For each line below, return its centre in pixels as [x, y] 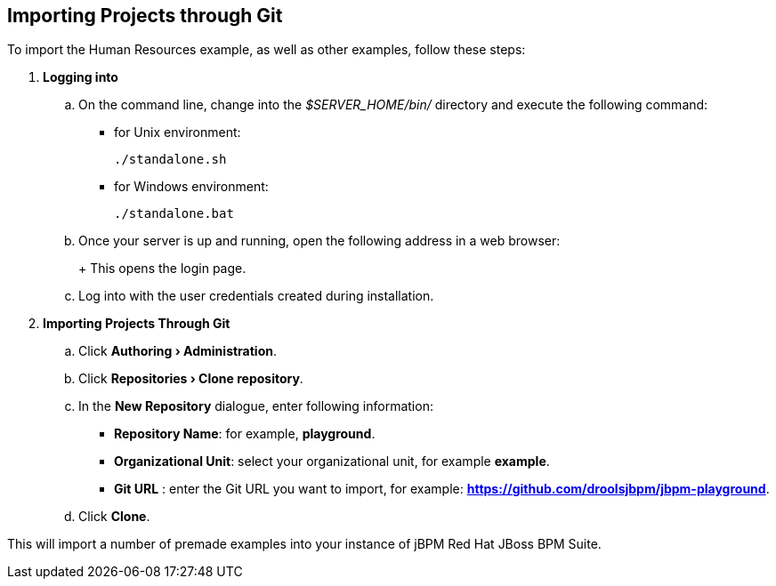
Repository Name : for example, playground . [245, 434]
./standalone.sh [170, 160]
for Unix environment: [178, 132]
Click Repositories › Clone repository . [191, 379]
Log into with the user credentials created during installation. [256, 296]
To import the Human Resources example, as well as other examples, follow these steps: [267, 50]
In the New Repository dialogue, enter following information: [256, 406]
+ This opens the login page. [162, 269]
